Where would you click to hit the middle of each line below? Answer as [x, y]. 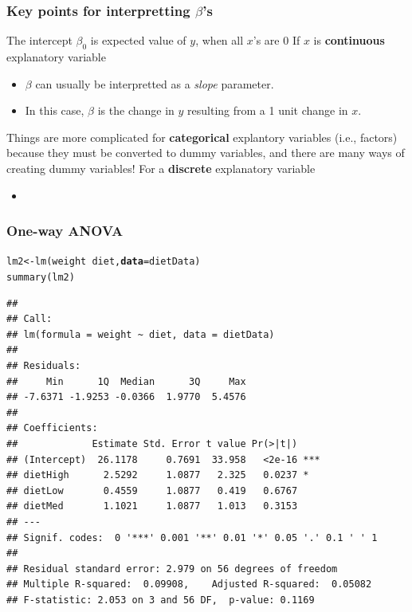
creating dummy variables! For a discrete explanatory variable [161, 168]
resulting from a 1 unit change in [268, 110]
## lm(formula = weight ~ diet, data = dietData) [141, 334]
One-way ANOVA [65, 231]
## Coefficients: [52, 428]
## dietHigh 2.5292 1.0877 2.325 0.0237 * [158, 475]
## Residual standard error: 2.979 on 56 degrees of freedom [172, 569]
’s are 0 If [277, 40]
